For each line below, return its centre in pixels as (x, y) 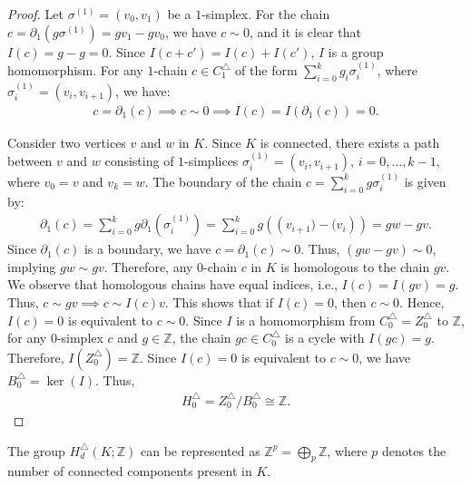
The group (36, 450)
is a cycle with (325, 338)
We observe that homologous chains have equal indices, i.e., (172, 284)
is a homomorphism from (306, 320)
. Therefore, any (148, 266)
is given (425, 181)
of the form (266, 70)
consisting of (139, 161)
